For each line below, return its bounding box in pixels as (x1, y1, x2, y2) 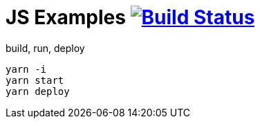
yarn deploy (6, 85, 70, 97)
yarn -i (6, 63, 47, 75)
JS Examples (6, 6, 126, 29)
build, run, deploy (6, 42, 85, 54)
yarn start (6, 74, 64, 86)
